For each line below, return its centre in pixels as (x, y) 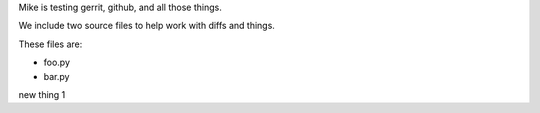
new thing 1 (42, 94)
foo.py (56, 62)
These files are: (50, 44)
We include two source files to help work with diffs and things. (146, 26)
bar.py (56, 76)
